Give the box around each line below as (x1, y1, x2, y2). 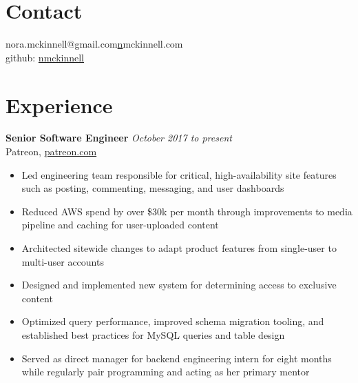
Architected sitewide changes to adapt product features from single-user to (21, 241, 337, 255)
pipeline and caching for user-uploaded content (21, 217, 219, 232)
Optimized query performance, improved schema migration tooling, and (21, 314, 324, 328)
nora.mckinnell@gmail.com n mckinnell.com (6, 37, 183, 51)
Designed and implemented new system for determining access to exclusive (21, 277, 337, 292)
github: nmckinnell (6, 50, 84, 64)
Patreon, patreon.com (6, 144, 97, 159)
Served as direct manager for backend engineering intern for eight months (21, 351, 332, 365)
